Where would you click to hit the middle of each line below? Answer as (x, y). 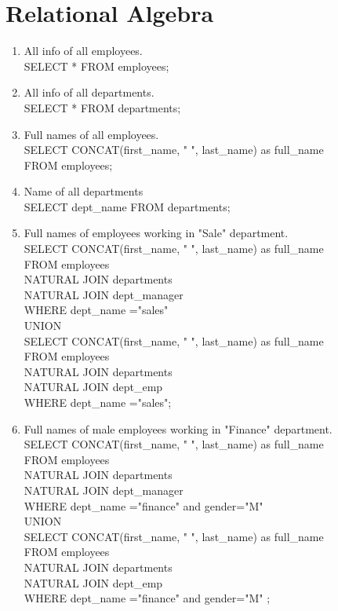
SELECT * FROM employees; (96, 66)
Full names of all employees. (91, 134)
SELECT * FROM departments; (102, 107)
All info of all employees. (83, 51)
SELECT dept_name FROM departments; (127, 206)
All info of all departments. (89, 92)
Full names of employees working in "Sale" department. (156, 233)
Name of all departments (84, 191)
